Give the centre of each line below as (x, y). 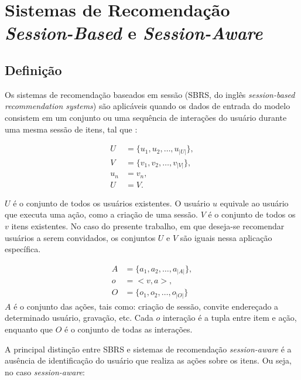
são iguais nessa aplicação (226, 237)
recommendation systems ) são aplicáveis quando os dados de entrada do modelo (148, 106)
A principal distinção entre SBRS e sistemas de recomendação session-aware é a (148, 349)
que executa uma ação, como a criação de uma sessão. (101, 214)
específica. (23, 249)
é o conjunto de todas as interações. (129, 329)
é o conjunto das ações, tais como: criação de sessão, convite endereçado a (146, 306)
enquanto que (29, 329)
